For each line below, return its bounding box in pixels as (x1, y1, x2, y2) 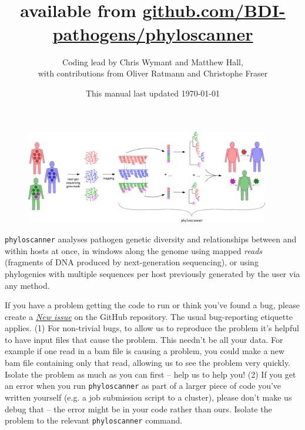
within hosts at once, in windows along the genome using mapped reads (5, 244, 263, 256)
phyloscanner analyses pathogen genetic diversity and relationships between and (5, 233, 297, 245)
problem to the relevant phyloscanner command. (5, 414, 183, 426)
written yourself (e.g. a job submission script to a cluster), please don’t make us (5, 391, 292, 403)
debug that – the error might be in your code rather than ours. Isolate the (5, 402, 272, 415)
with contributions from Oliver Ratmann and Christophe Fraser (38, 67, 268, 79)
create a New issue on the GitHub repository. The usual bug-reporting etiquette (5, 310, 293, 322)
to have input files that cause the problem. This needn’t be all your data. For (5, 333, 283, 345)
